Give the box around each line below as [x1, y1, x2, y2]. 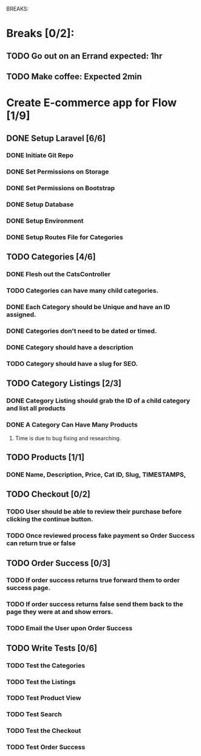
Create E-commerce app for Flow [6, 96, 177, 110]
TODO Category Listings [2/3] [6, 378, 121, 389]
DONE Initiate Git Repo [6, 151, 74, 160]
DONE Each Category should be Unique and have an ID [6, 303, 171, 312]
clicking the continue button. [6, 515, 94, 524]
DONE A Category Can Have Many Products [6, 421, 138, 429]
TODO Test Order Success [6, 743, 86, 752]
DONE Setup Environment [6, 216, 84, 225]
